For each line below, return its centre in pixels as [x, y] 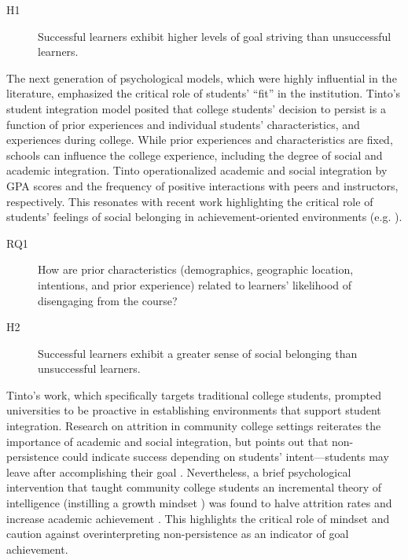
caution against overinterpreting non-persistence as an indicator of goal [178, 534]
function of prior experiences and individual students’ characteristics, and [183, 124]
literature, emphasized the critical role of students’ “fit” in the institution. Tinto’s [204, 93]
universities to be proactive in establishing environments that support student [194, 410]
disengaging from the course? [108, 300]
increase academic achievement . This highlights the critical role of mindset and [198, 518]
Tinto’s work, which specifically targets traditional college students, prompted [194, 394]
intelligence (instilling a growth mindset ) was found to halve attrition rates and [199, 503]
